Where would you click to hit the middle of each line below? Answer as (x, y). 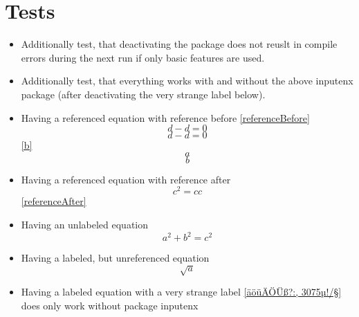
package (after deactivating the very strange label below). (143, 94)
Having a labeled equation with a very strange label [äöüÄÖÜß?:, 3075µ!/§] (181, 292)
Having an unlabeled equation (85, 224)
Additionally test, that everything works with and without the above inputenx (187, 81)
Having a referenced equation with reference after (126, 179)
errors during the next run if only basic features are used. (143, 57)
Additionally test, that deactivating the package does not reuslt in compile (179, 44)
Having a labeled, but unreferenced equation (115, 258)
